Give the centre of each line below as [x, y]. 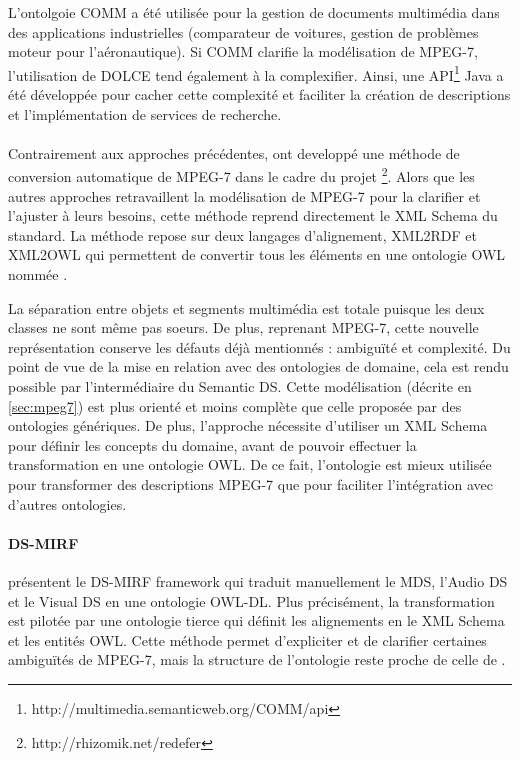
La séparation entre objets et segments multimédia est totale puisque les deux [246, 307]
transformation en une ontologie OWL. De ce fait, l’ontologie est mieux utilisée [250, 464]
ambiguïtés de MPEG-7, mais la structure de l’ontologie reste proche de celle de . [257, 659]
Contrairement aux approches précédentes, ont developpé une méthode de [234, 152]
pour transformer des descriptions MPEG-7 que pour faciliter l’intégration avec [250, 483]
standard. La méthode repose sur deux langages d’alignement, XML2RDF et [242, 234]
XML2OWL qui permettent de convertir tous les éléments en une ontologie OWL [257, 254]
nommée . [38, 274]
